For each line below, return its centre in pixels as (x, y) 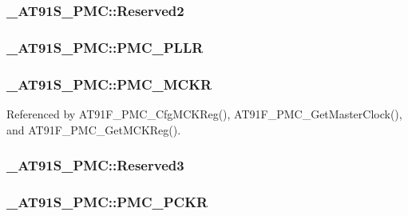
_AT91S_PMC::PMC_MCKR (109, 84)
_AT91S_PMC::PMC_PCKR (107, 201)
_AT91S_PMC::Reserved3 (95, 165)
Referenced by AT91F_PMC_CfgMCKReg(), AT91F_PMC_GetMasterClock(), (204, 113)
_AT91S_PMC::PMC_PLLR (105, 47)
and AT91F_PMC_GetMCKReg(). (94, 129)
